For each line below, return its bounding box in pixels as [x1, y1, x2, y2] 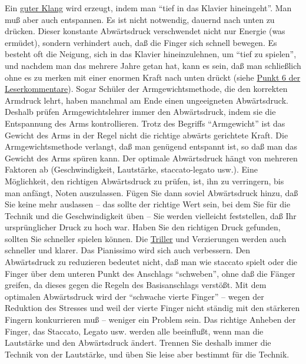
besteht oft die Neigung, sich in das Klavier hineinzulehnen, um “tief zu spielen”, [5, 48, 297, 60]
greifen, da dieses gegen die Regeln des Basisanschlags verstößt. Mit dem [5, 279, 267, 291]
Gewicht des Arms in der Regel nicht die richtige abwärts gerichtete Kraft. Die [5, 128, 288, 141]
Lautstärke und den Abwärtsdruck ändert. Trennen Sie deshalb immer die [5, 336, 271, 349]
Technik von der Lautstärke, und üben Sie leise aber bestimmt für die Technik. [5, 348, 290, 360]
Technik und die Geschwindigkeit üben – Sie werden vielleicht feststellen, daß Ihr [5, 209, 297, 221]
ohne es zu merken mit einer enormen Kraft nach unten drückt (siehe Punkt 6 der [5, 71, 301, 83]
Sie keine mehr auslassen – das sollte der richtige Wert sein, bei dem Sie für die [5, 198, 291, 210]
